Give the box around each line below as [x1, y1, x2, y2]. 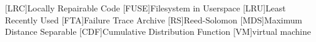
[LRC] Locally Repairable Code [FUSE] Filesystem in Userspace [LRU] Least [5, 2, 286, 14]
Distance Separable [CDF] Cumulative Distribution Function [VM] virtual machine [5, 25, 311, 38]
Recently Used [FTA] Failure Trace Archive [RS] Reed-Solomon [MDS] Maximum [5, 13, 303, 26]
